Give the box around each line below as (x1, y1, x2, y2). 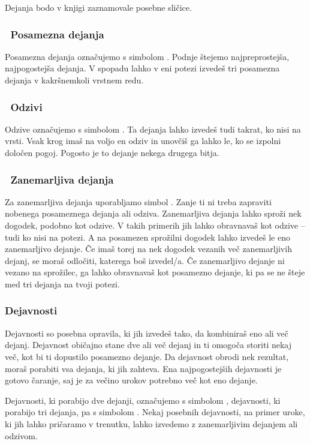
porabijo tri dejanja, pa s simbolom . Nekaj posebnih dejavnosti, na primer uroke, (5, 406, 305, 418)
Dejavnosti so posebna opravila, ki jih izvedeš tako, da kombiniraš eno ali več (5, 326, 288, 339)
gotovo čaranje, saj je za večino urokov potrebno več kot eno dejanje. (5, 374, 258, 386)
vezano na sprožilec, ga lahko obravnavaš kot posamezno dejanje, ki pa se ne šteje (5, 266, 305, 278)
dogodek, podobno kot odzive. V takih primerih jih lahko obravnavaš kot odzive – (5, 219, 305, 231)
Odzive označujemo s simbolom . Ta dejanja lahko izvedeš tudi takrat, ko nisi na (5, 122, 301, 135)
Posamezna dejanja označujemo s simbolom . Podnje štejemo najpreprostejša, (5, 50, 290, 62)
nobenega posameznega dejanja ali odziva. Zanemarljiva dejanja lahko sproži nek (5, 207, 302, 220)
